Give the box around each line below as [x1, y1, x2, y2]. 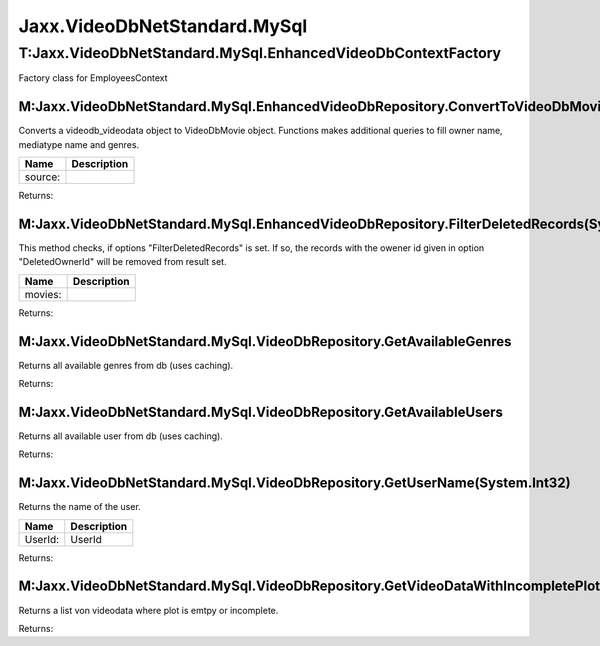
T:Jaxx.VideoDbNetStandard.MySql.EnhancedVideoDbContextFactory [18, 44, 502, 62]
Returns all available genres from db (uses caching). [18, 359, 234, 371]
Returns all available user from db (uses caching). [18, 430, 224, 442]
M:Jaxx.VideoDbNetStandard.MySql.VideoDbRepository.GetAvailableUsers [18, 403, 504, 420]
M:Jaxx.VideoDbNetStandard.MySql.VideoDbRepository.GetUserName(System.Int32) [18, 475, 571, 492]
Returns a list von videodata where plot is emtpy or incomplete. [18, 604, 279, 616]
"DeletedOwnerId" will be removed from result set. [18, 256, 227, 268]
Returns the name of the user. [18, 501, 142, 513]
